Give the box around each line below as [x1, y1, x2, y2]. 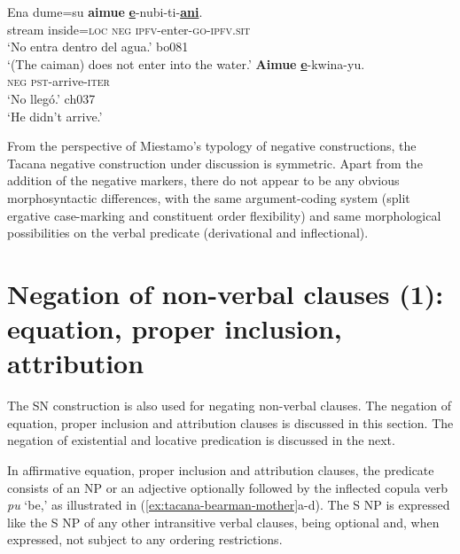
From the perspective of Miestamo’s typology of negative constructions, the [7, 137, 417, 155]
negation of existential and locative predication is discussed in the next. [7, 431, 395, 449]
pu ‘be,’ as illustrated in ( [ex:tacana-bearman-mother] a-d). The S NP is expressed [7, 495, 450, 514]
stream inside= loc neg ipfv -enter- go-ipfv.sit [7, 20, 251, 38]
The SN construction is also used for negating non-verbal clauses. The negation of [7, 396, 452, 415]
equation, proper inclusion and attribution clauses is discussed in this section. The [7, 413, 454, 432]
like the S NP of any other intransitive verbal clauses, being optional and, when [7, 512, 440, 531]
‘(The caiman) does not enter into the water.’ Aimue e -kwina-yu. [7, 54, 365, 73]
